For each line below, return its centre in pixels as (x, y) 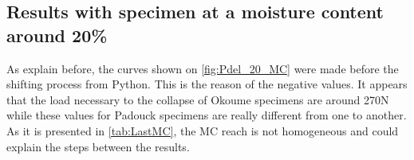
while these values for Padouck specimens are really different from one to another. (207, 115)
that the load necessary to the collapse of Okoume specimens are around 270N (198, 99)
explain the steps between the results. (98, 146)
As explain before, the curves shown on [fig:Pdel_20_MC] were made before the (203, 68)
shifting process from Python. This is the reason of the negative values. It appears (207, 84)
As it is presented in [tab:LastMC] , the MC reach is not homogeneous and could (203, 130)
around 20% (57, 35)
